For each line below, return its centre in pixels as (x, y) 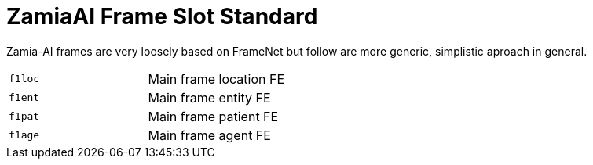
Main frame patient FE (213, 116)
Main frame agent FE (209, 135)
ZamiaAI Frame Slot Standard (162, 16)
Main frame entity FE (209, 97)
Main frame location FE (216, 79)
